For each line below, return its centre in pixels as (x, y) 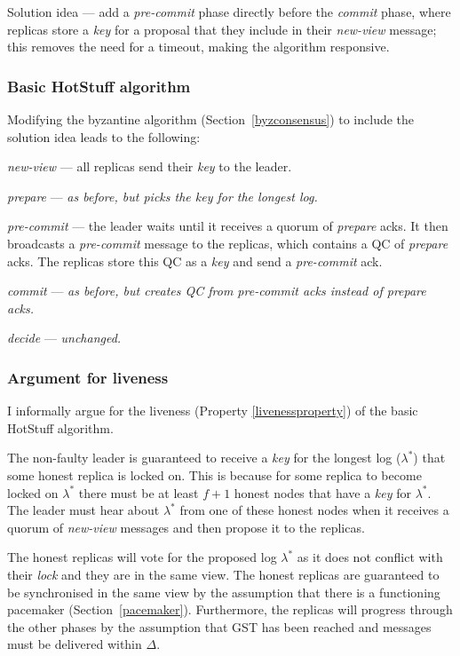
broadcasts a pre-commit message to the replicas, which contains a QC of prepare (228, 243)
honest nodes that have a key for (322, 492)
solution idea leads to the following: (104, 136)
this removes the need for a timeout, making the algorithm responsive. (198, 47)
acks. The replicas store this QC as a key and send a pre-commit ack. (195, 261)
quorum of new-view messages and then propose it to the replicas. (186, 527)
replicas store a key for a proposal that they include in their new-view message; (222, 29)
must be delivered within (75, 644)
